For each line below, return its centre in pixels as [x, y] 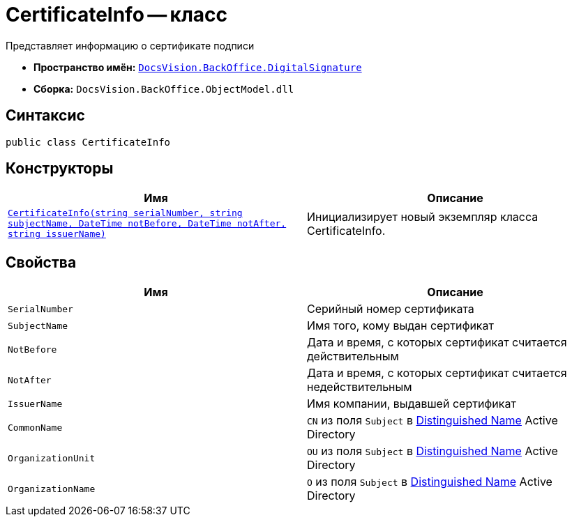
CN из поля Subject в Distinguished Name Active [432, 421]
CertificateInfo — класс [117, 15]
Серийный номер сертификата [391, 309]
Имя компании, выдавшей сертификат [412, 404]
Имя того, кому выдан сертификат [400, 326]
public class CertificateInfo [88, 142]
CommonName [35, 427]
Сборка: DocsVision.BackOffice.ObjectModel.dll [164, 89]
